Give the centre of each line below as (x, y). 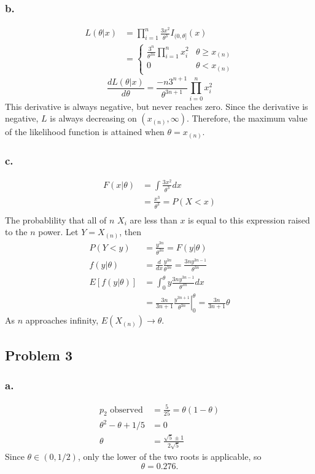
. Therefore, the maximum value (247, 118)
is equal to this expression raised (249, 220)
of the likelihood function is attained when (85, 132)
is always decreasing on (93, 118)
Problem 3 (39, 355)
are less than (154, 220)
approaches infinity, (62, 320)
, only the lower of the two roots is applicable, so (169, 457)
